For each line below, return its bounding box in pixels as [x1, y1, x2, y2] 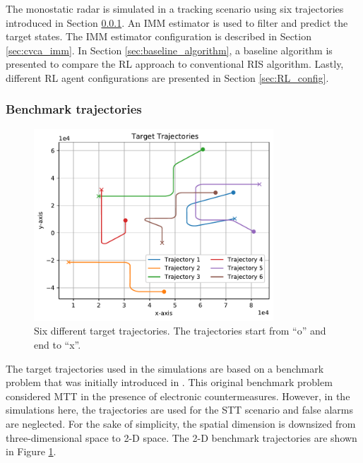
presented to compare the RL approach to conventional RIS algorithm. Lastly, [6, 56, 344, 71]
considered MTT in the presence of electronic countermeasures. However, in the [6, 388, 350, 403]
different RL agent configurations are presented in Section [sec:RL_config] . [6, 70, 329, 85]
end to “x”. [34, 337, 81, 351]
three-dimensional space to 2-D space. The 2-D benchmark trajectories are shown [6, 430, 357, 445]
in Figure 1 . [6, 444, 56, 459]
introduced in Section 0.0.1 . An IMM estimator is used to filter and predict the [6, 15, 348, 30]
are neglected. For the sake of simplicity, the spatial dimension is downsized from [6, 416, 356, 431]
